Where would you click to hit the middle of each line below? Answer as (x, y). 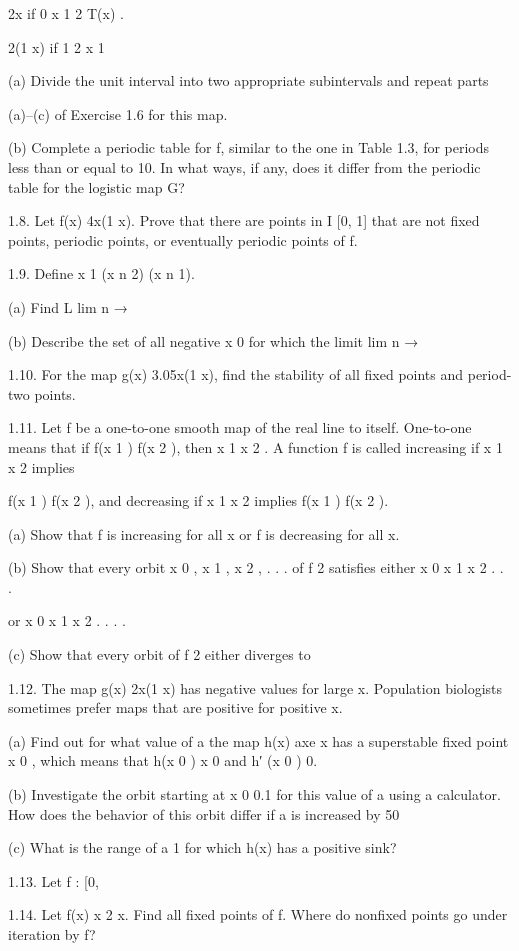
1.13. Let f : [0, (53, 880)
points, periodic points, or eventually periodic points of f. (183, 239)
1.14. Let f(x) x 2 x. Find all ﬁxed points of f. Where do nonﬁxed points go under (258, 914)
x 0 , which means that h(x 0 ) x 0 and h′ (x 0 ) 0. (163, 760)
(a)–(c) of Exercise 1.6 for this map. (118, 113)
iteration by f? (52, 934)
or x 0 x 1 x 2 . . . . (67, 620)
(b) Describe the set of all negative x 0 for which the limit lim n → (213, 340)
